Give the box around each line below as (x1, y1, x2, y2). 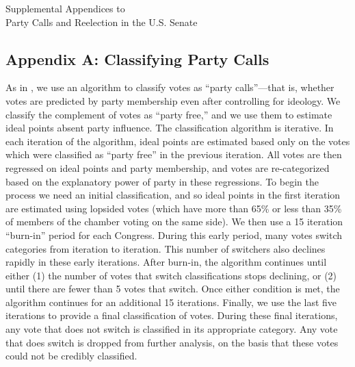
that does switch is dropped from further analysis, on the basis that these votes (5, 335, 339, 349)
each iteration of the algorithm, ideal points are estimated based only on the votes (5, 134, 350, 148)
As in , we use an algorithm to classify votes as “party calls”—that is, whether (5, 80, 334, 94)
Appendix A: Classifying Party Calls (5, 48, 269, 69)
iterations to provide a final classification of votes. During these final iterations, (5, 308, 338, 322)
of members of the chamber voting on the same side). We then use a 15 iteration (5, 214, 343, 229)
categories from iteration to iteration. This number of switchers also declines (5, 241, 326, 255)
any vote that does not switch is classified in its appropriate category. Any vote (5, 322, 338, 336)
